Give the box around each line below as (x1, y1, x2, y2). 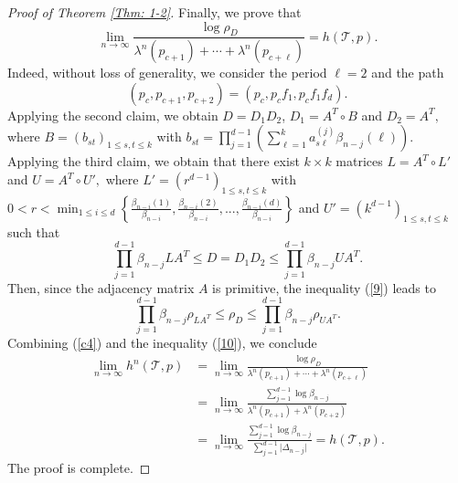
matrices (336, 152, 383, 171)
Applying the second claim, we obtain (7, 105, 218, 124)
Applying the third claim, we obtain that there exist (7, 152, 300, 171)
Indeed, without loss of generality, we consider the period (7, 63, 327, 82)
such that (7, 222, 60, 241)
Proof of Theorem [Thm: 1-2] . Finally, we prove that (7, 3, 302, 21)
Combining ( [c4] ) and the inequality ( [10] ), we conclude (7, 333, 317, 352)
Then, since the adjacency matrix (7, 278, 195, 297)
